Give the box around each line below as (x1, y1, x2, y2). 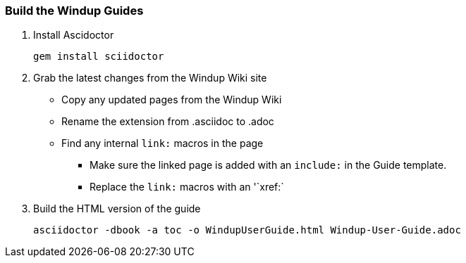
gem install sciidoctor (33, 51, 164, 63)
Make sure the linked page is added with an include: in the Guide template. (90, 159, 447, 172)
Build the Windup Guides (5, 4, 144, 18)
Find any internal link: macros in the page (61, 137, 264, 150)
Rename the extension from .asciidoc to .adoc (61, 115, 274, 128)
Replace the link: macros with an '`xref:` (90, 181, 284, 193)
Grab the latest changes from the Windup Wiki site (33, 72, 267, 84)
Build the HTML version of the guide (33, 203, 201, 215)
